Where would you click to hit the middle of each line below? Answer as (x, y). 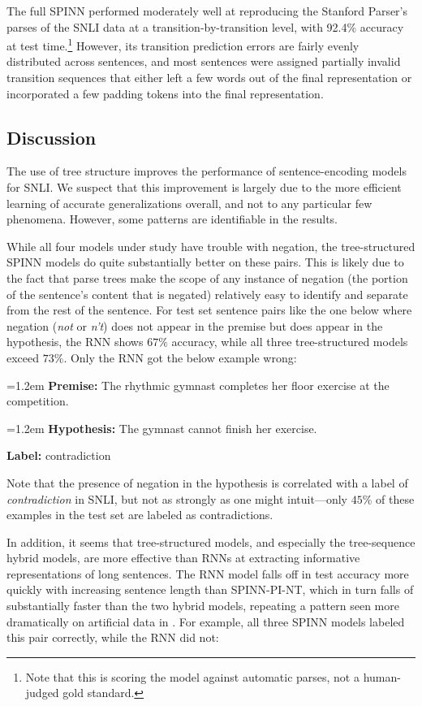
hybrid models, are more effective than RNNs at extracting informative (183, 558)
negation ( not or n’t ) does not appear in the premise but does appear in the (195, 325)
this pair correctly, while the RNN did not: (113, 637)
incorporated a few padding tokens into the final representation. (165, 93)
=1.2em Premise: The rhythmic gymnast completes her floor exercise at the (198, 385)
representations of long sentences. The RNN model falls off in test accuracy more (208, 573)
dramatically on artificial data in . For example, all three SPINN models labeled (206, 621)
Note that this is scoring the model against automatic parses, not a (192, 676)
